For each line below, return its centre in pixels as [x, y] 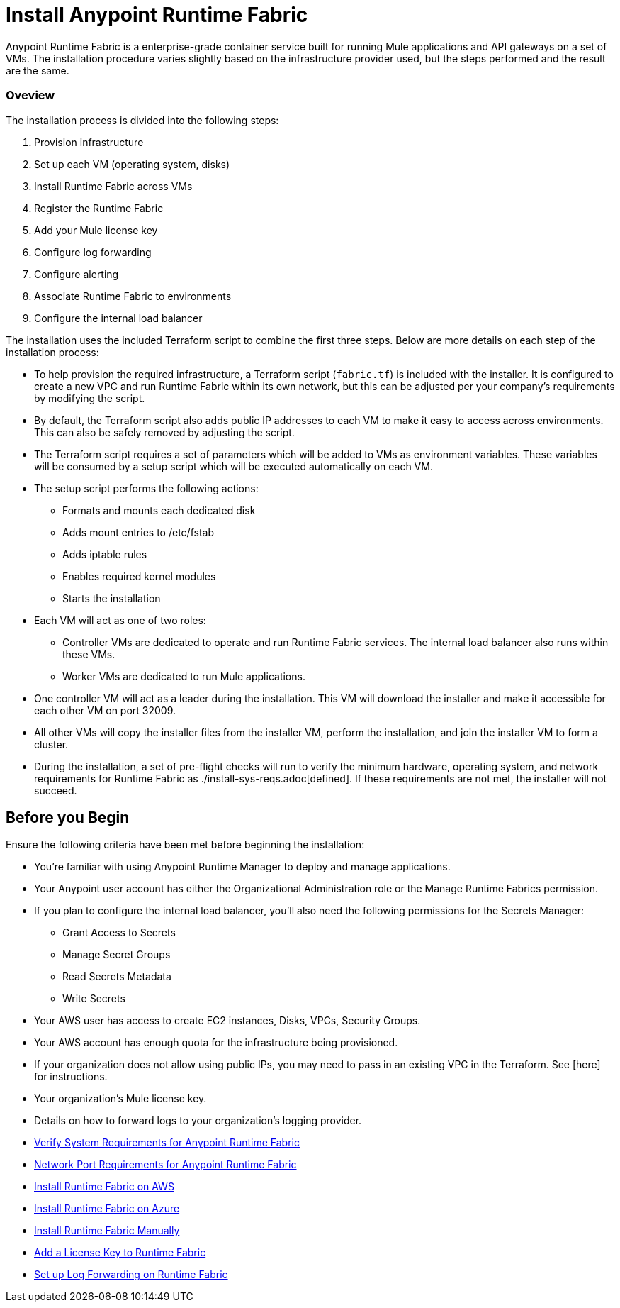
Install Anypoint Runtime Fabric [157, 15]
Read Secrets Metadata [117, 977]
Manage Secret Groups [117, 955]
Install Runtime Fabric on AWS [104, 1187]
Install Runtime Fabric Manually [107, 1231]
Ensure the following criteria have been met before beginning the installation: [185, 845]
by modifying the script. [90, 398]
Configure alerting [77, 274]
